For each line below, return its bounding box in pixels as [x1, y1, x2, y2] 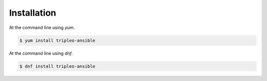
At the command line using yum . [9, 25, 75, 30]
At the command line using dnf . [9, 50, 73, 56]
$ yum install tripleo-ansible [19, 37, 96, 43]
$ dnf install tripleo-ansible [19, 63, 96, 69]
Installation [9, 7, 56, 18]
